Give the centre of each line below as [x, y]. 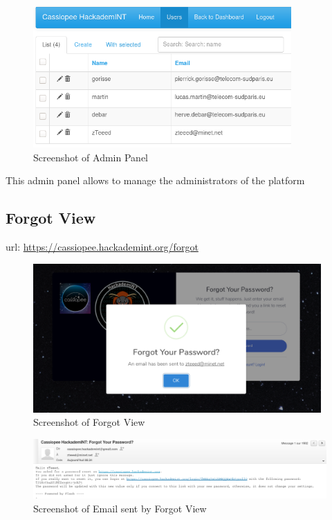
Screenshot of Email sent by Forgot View [120, 508]
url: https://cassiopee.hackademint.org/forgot [102, 246]
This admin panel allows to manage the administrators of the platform [155, 180]
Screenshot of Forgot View [89, 422]
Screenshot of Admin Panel [91, 157]
